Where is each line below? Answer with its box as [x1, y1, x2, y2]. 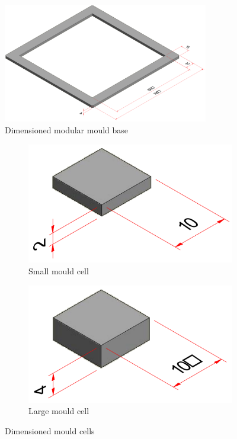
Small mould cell [28, 265, 89, 277]
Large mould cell [28, 405, 89, 417]
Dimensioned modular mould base [5, 124, 129, 136]
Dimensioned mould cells [5, 425, 95, 437]
